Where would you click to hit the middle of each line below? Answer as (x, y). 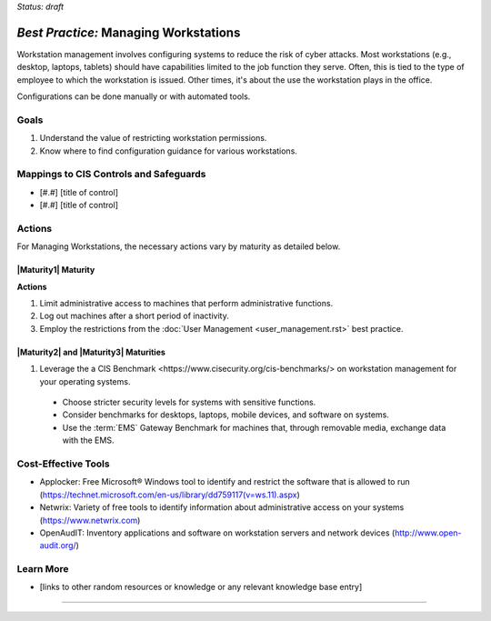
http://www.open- (428, 533)
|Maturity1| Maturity (56, 270)
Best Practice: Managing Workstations (129, 32)
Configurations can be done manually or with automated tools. (134, 96)
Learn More (43, 569)
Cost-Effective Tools (63, 464)
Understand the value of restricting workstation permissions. (153, 138)
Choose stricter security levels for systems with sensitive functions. (189, 402)
